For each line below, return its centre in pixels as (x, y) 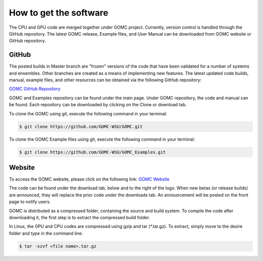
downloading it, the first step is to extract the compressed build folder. (80, 217)
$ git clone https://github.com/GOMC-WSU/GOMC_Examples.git (93, 152)
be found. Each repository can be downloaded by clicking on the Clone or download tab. (98, 105)
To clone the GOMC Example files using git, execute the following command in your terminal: (102, 139)
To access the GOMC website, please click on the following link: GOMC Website (89, 179)
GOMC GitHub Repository (35, 89)
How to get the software (59, 13)
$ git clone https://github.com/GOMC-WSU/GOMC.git (81, 126)
